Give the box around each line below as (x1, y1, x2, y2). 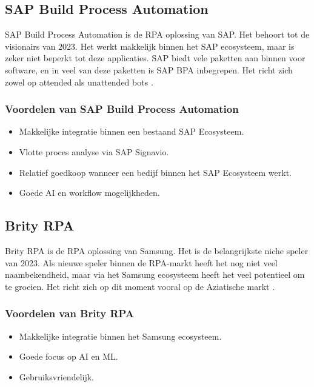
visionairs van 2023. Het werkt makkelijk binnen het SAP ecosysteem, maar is (5, 39, 295, 52)
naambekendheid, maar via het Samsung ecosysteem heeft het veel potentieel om (5, 268, 305, 281)
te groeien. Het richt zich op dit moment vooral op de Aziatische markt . (5, 280, 275, 292)
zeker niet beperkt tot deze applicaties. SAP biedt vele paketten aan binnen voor (5, 52, 306, 64)
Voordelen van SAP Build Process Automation (5, 101, 239, 116)
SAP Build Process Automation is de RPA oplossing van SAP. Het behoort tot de (5, 28, 310, 41)
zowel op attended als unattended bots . (5, 75, 153, 88)
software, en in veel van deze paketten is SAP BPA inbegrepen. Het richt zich (5, 63, 293, 76)
